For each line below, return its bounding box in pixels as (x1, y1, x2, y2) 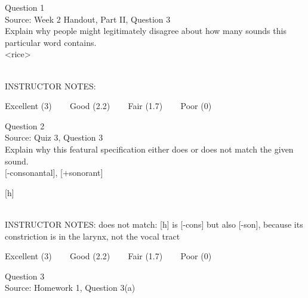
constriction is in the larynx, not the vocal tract (5, 229, 180, 242)
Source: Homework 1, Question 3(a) (5, 281, 135, 294)
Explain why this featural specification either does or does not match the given (5, 142, 294, 155)
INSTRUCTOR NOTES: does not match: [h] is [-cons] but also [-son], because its (5, 218, 303, 230)
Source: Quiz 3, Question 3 (5, 131, 103, 144)
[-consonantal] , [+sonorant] (5, 166, 103, 179)
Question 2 (5, 119, 45, 132)
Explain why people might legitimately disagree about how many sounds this (5, 24, 287, 37)
